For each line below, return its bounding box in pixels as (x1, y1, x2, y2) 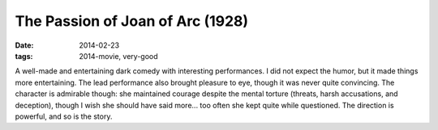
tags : (15, 51, 33, 61)
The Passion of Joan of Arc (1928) (15, 12, 249, 30)
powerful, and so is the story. (15, 111, 113, 121)
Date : (15, 40, 34, 50)
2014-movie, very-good (79, 51, 158, 61)
